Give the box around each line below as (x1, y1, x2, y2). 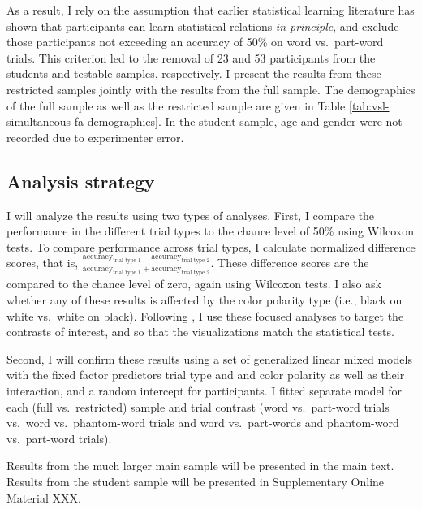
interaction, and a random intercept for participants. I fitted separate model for (6, 382, 402, 399)
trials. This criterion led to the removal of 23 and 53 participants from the (6, 49, 376, 66)
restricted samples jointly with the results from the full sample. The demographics (6, 80, 416, 97)
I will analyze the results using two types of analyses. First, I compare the (6, 206, 375, 223)
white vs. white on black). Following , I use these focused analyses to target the (6, 307, 404, 324)
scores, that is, (6, 254, 79, 271)
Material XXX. (6, 489, 81, 506)
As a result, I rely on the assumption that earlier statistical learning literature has (6, 2, 415, 18)
